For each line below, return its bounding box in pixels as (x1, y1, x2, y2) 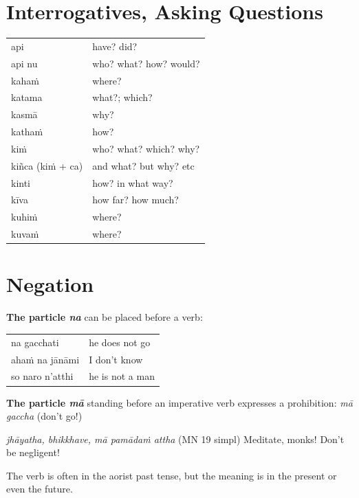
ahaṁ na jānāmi (11, 352, 80, 366)
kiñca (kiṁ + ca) (11, 158, 83, 172)
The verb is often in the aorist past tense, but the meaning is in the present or (6, 468, 337, 482)
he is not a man (89, 369, 155, 383)
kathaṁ (11, 124, 43, 139)
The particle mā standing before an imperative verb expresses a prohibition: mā (6, 395, 353, 409)
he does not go (89, 335, 151, 349)
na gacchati (11, 335, 59, 349)
